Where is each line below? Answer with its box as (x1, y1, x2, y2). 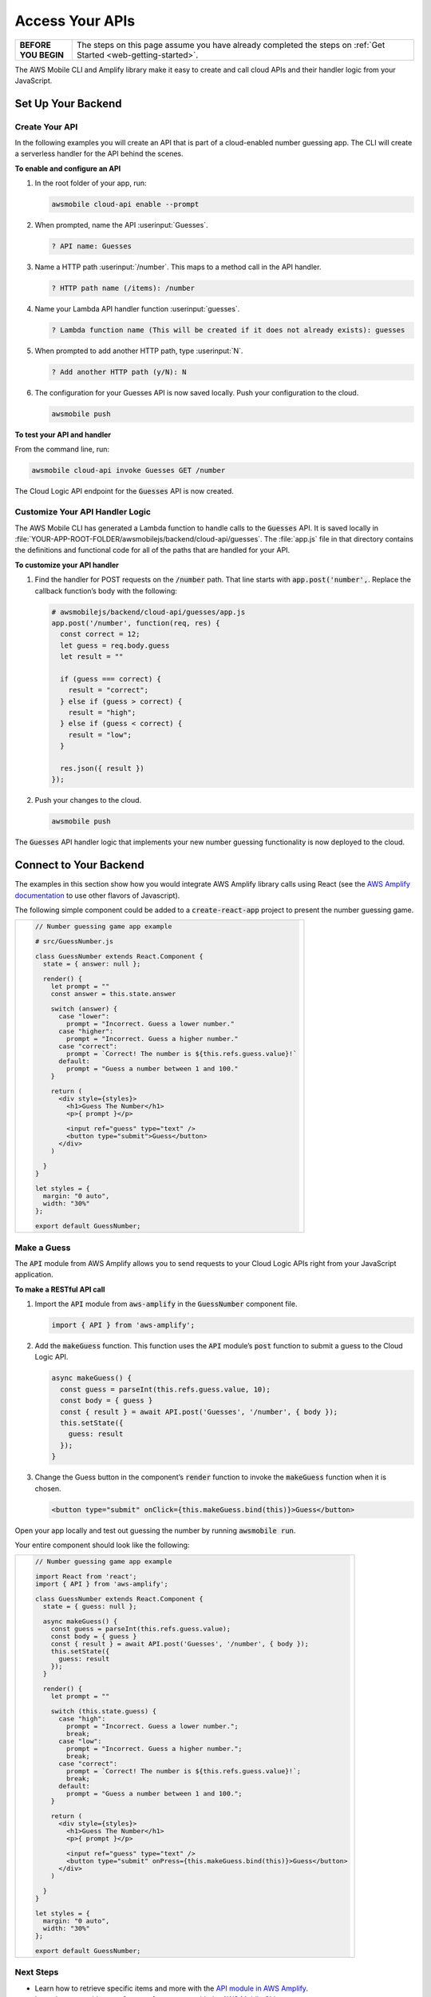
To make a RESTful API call (14, 1284, 105, 1294)
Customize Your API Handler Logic (14, 506, 152, 518)
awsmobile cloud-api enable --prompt (51, 200, 200, 209)
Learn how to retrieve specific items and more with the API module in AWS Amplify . (34, 1983, 309, 1993)
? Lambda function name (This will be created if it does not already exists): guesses (51, 326, 405, 335)
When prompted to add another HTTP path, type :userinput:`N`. (34, 346, 243, 355)
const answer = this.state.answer (50, 990, 176, 998)
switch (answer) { (50, 1005, 117, 1014)
